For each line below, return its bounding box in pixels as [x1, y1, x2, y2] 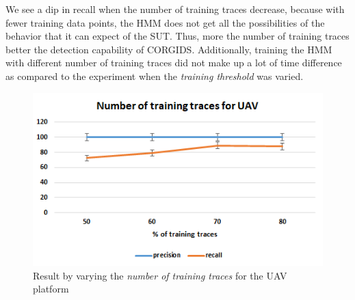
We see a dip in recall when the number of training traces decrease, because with [5, 2, 345, 16]
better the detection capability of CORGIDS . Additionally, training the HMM [5, 42, 332, 56]
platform [33, 282, 69, 296]
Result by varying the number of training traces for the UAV [33, 268, 287, 282]
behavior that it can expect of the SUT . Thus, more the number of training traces [5, 29, 350, 43]
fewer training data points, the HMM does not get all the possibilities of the [5, 15, 325, 29]
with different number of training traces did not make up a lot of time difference [5, 55, 342, 70]
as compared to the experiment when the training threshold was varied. [5, 68, 304, 83]
